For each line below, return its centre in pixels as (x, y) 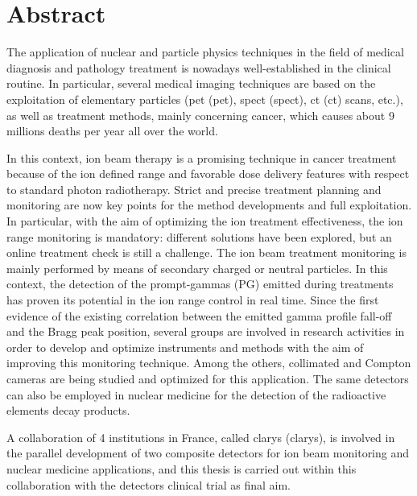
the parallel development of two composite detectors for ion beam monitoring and (208, 453)
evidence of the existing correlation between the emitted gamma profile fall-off (199, 315)
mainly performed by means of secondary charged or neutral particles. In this (197, 268)
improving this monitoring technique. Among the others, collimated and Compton (209, 363)
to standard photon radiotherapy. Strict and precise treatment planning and (194, 189)
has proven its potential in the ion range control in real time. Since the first (193, 300)
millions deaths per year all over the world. (112, 131)
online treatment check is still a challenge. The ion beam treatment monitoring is (206, 252)
